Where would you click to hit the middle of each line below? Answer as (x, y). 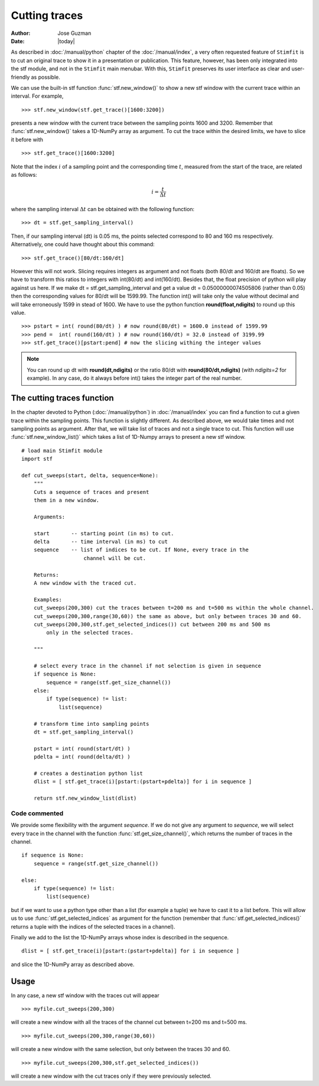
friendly (20, 77)
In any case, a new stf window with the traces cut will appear (85, 995)
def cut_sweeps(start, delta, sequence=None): (90, 475)
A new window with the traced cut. (85, 583)
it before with (27, 140)
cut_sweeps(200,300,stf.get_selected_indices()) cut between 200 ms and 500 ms (152, 624)
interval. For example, (37, 96)
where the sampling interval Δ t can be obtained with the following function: (103, 209)
